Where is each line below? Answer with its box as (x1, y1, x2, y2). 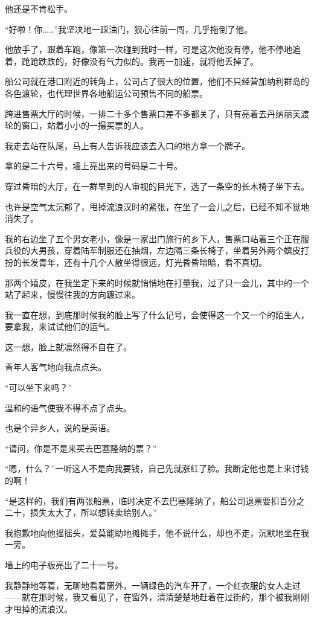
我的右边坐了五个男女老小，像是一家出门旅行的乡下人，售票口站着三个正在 (5, 232, 301, 245)
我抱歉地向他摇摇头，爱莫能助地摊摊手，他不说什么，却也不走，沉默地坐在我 (5, 526, 309, 539)
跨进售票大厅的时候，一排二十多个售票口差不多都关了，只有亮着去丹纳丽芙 (5, 107, 301, 120)
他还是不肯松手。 (5, 2, 72, 14)
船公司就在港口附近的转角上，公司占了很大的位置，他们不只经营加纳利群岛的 (5, 75, 309, 88)
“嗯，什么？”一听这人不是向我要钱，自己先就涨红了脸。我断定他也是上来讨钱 (5, 462, 309, 475)
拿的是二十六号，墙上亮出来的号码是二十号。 (5, 159, 182, 172)
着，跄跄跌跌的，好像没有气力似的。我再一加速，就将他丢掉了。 (5, 54, 258, 67)
